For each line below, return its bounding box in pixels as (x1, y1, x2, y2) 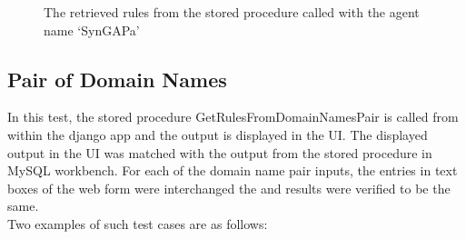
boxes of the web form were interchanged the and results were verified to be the (7, 178, 451, 197)
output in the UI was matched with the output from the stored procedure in (7, 143, 432, 162)
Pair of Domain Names (7, 65, 227, 93)
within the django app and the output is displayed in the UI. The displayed (7, 124, 428, 144)
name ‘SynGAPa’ (44, 20, 140, 39)
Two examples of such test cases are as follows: (7, 214, 268, 233)
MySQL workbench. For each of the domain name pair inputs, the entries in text (7, 161, 458, 180)
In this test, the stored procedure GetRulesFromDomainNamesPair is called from (7, 107, 459, 126)
